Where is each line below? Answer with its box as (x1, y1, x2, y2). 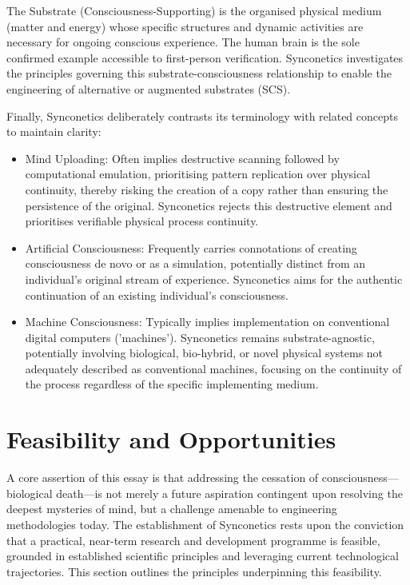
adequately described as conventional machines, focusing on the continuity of (25, 360, 402, 376)
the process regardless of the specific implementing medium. (25, 376, 319, 392)
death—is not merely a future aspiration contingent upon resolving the (56, 484, 403, 501)
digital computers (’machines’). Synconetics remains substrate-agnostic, (25, 328, 375, 345)
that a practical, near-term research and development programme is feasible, (6, 531, 380, 548)
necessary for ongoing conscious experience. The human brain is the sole (6, 34, 360, 50)
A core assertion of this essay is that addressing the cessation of (6, 469, 319, 486)
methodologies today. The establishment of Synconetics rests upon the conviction (6, 515, 404, 532)
